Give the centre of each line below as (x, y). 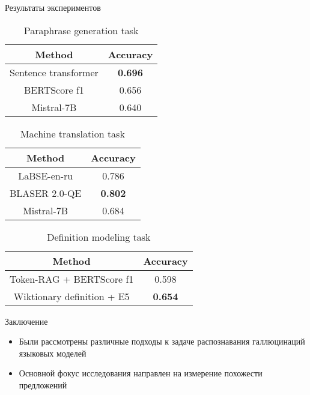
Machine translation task (72, 133)
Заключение (26, 321)
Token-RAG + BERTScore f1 (72, 279)
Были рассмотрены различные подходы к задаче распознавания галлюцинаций (162, 341)
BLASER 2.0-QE (46, 193)
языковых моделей (53, 353)
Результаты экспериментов (53, 7)
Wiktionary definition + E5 (71, 296)
